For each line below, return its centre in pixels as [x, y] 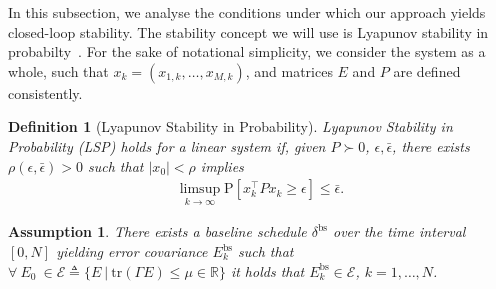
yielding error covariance [132, 251]
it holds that [267, 270]
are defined [427, 70]
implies [222, 165]
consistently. [45, 92]
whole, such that [58, 70]
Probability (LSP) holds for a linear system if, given [167, 145]
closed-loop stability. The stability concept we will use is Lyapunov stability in [248, 31]
